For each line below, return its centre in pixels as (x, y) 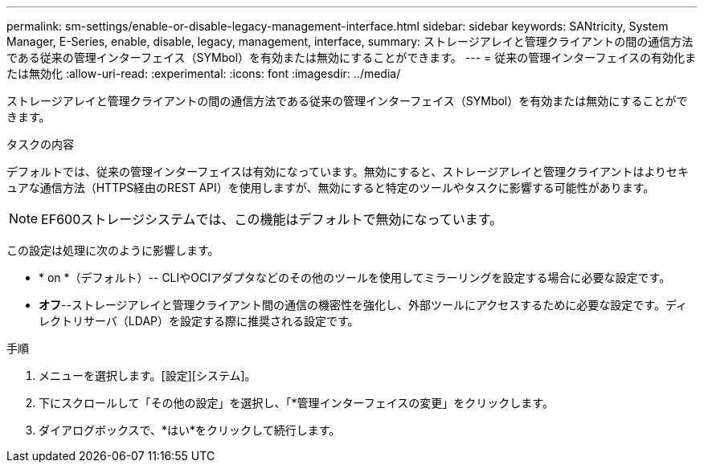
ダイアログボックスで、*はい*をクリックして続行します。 (190, 430)
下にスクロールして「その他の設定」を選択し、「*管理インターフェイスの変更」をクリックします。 (296, 403)
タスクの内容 (40, 144)
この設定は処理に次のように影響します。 (113, 250)
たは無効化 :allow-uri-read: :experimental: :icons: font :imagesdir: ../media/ (204, 73)
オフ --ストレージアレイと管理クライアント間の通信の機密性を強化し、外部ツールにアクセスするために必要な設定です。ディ (363, 305)
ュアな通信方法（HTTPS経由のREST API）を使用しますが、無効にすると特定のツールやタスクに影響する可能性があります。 (331, 188)
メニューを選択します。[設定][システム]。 (147, 375)
